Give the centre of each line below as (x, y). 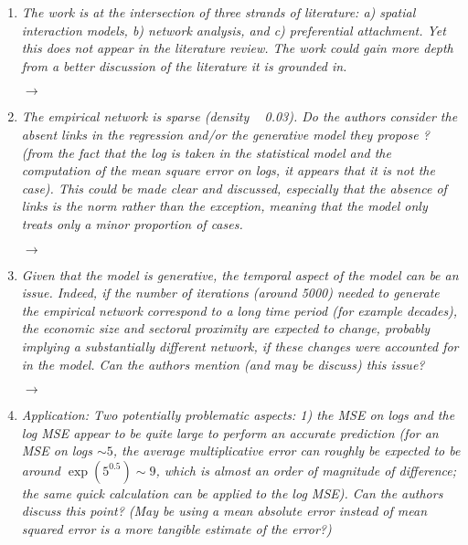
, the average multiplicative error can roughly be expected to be (287, 451)
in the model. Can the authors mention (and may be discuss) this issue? (223, 364)
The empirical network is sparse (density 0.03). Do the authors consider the (239, 116)
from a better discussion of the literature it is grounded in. (184, 65)
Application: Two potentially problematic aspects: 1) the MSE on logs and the (238, 415)
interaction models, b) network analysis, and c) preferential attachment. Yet (234, 30)
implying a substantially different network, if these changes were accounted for (240, 346)
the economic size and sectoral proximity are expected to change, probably (226, 328)
